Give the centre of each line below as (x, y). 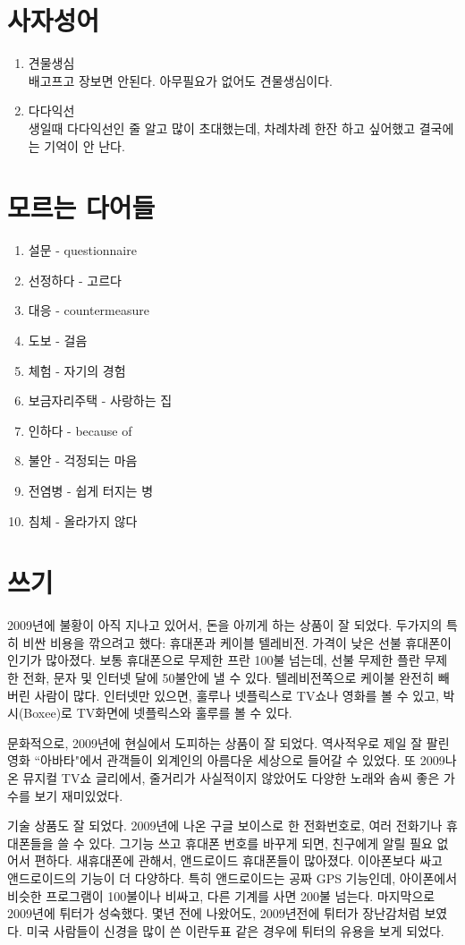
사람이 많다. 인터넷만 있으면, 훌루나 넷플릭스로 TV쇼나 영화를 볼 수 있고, (237, 695)
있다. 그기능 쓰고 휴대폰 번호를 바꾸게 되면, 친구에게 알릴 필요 (261, 843)
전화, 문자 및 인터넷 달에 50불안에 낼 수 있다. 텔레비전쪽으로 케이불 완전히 (228, 678)
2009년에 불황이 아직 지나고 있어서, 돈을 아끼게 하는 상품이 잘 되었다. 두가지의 (225, 625)
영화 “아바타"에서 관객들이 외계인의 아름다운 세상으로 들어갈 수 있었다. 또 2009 (226, 760)
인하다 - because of (80, 430)
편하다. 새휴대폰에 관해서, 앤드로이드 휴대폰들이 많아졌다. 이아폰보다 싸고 (238, 860)
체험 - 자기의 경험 (77, 370)
